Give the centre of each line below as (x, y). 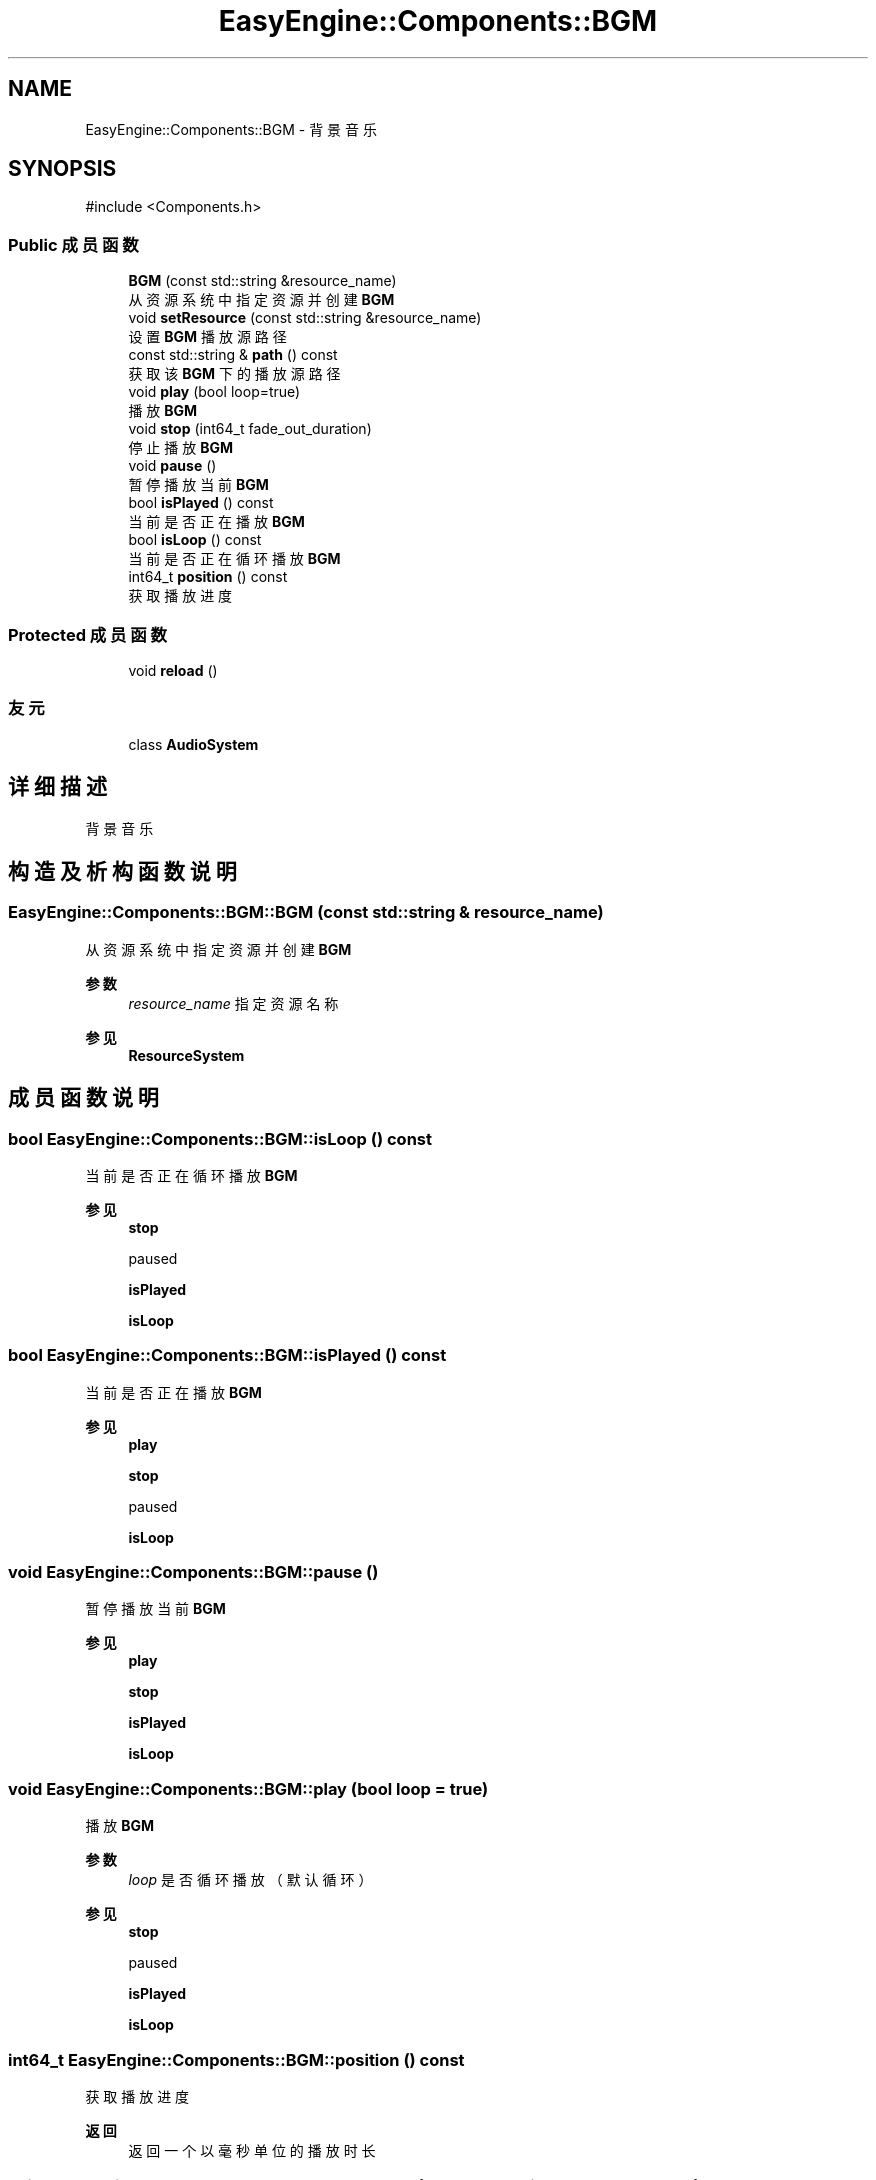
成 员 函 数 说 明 (83, 1098)
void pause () (172, 466)
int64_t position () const (208, 577)
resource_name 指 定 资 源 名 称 (233, 1003)
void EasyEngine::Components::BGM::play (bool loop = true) (248, 1788)
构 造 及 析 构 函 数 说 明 (122, 871)
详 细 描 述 (57, 787)
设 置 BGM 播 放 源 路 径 (207, 337)
